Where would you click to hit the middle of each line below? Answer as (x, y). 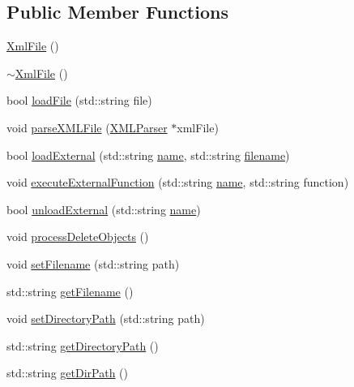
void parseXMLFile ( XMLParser (87, 127)
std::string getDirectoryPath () (83, 345)
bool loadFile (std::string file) (79, 100)
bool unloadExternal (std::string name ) (104, 209)
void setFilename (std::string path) (93, 263)
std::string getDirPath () (68, 373)
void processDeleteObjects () (78, 236)
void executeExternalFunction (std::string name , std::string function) (178, 182)
